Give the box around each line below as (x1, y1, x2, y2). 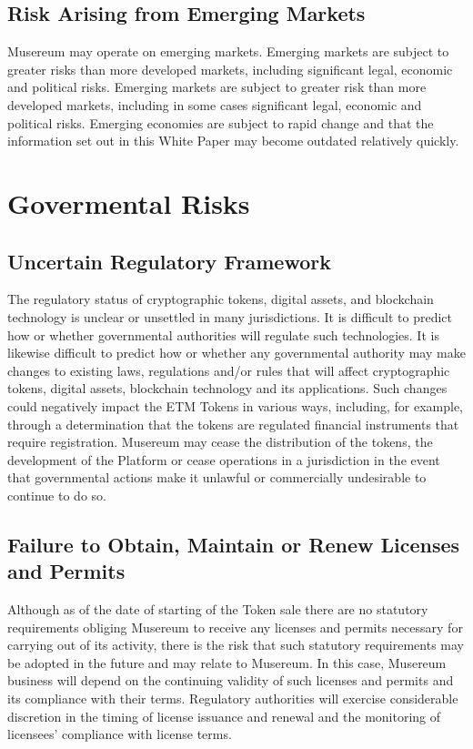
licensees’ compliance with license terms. (7, 724, 232, 744)
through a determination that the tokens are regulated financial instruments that (7, 414, 459, 433)
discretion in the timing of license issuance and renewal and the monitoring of (7, 706, 441, 725)
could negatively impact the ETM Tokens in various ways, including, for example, (7, 396, 464, 415)
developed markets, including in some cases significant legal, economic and (7, 95, 422, 114)
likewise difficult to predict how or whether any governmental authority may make (7, 343, 466, 362)
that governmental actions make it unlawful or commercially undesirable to (7, 468, 427, 487)
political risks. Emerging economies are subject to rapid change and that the (7, 113, 434, 132)
